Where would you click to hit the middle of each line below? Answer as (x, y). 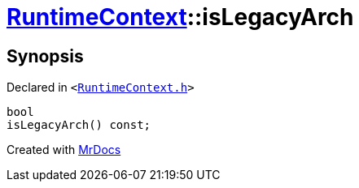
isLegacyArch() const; (79, 125)
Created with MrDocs (64, 150)
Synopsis (45, 56)
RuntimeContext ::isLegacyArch (180, 17)
